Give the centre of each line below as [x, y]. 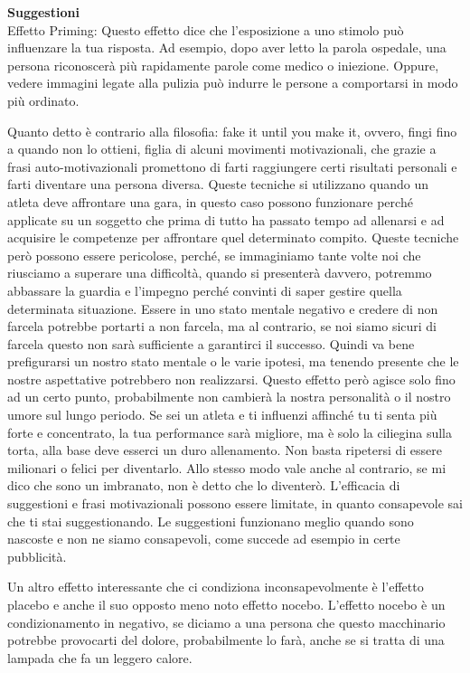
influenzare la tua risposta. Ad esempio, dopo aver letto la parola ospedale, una [227, 47]
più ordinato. [43, 100]
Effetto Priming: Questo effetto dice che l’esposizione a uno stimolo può [206, 29]
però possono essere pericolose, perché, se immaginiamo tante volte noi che [214, 255]
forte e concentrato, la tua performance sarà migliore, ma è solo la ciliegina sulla [230, 432]
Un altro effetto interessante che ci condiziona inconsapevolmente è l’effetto [216, 587]
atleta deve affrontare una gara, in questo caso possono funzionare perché [210, 201]
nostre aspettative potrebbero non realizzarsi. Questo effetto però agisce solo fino [231, 379]
